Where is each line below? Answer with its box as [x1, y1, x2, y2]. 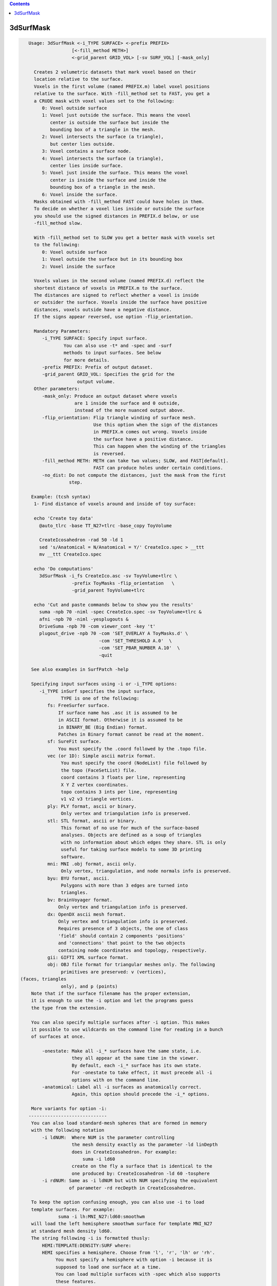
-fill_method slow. [33, 220, 83, 226]
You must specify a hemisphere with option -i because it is [55, 1257, 213, 1263]
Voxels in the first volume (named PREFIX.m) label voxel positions [33, 83, 210, 90]
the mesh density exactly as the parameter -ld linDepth [71, 1142, 218, 1148]
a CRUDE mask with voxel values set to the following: [33, 98, 175, 104]
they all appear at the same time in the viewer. [71, 1055, 199, 1061]
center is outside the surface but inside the [50, 119, 169, 126]
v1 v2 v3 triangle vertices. [61, 796, 134, 802]
